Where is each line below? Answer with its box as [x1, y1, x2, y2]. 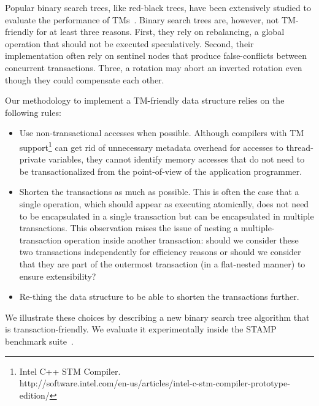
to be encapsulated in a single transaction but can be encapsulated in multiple [19, 209, 314, 222]
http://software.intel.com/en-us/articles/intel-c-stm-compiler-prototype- [19, 377, 290, 389]
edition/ [19, 388, 50, 401]
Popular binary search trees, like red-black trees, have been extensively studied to [5, 1, 311, 13]
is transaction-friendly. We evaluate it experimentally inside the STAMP [5, 323, 277, 335]
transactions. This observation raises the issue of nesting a [19, 221, 239, 234]
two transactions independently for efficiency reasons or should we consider [19, 245, 301, 258]
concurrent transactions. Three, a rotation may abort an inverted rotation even [5, 61, 302, 74]
